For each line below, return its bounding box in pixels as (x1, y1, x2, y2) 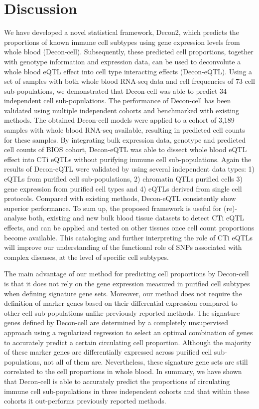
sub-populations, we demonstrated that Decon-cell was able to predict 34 (4, 85, 227, 96)
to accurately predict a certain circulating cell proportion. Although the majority (4, 337, 252, 347)
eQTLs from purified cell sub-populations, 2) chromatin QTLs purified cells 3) (4, 174, 243, 184)
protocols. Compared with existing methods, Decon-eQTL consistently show (4, 193, 236, 204)
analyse (4, 212, 26, 223)
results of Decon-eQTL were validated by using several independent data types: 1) (4, 164, 255, 174)
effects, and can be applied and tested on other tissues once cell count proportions (4, 222, 255, 232)
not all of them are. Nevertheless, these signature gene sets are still (43, 356, 248, 367)
